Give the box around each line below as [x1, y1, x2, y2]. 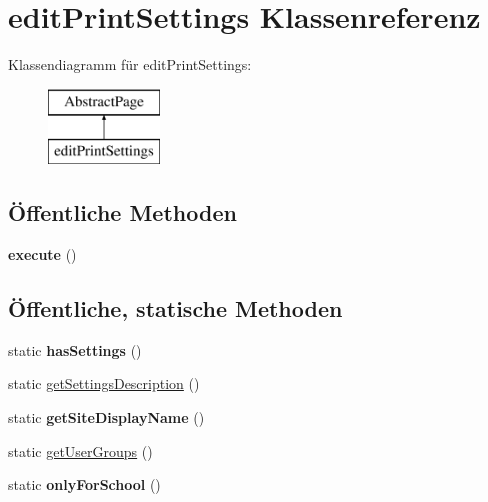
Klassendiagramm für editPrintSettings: [8, 54, 252, 75]
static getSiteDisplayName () [8, 407, 205, 428]
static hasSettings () [8, 339, 142, 360]
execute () [8, 244, 77, 265]
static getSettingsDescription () [8, 373, 200, 394]
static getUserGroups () [8, 440, 153, 461]
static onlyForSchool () [8, 474, 161, 495]
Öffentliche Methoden [8, 197, 237, 228]
